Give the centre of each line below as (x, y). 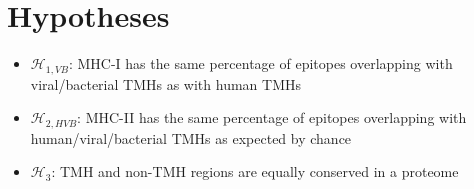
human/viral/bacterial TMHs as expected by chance (191, 137)
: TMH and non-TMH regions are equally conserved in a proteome (255, 171)
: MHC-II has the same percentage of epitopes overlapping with (272, 117)
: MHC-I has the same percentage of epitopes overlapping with (260, 63)
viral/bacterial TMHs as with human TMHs (165, 83)
